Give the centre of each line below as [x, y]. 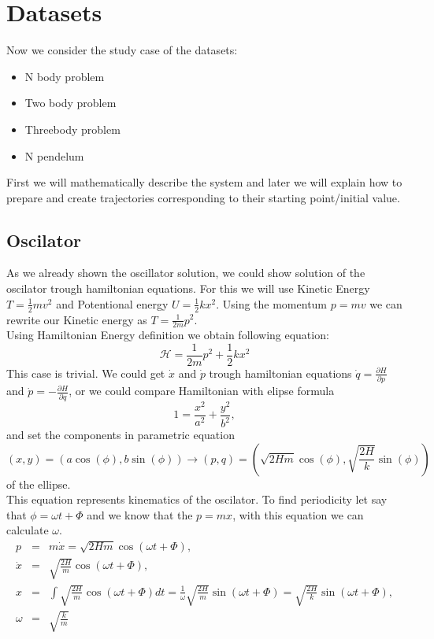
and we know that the [140, 514]
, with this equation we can [298, 514]
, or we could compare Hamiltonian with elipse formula [202, 391]
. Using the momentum [272, 303]
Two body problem [70, 103]
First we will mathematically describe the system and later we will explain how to [204, 182]
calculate [28, 530]
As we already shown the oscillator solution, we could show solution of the [186, 273]
